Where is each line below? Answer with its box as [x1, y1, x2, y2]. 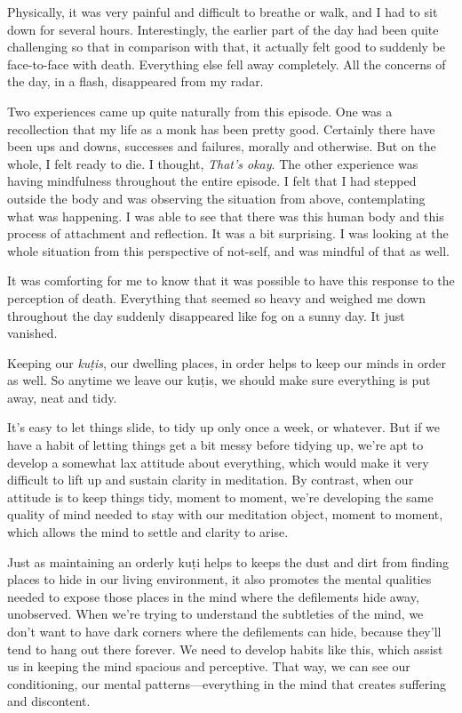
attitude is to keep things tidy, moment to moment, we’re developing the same [7, 487, 434, 506]
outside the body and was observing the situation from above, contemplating [7, 188, 426, 207]
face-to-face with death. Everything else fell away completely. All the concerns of [7, 54, 446, 73]
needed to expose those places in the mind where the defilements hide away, [7, 587, 419, 605]
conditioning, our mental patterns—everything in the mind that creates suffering [7, 674, 446, 693]
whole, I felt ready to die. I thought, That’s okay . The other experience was [7, 154, 418, 172]
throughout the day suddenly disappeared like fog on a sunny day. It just [7, 306, 405, 324]
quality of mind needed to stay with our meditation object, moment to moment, [7, 505, 443, 524]
